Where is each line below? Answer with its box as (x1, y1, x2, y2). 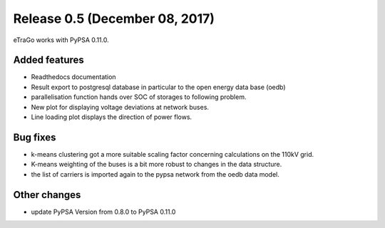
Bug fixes (13, 131, 56, 143)
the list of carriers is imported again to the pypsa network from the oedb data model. (31, 170, 279, 178)
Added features (13, 54, 85, 66)
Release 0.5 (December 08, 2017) (13, 11, 215, 26)
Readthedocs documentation (31, 73, 117, 81)
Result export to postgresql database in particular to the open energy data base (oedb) (31, 83, 286, 91)
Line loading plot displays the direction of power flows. (31, 113, 192, 121)
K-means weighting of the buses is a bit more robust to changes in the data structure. (31, 160, 282, 169)
